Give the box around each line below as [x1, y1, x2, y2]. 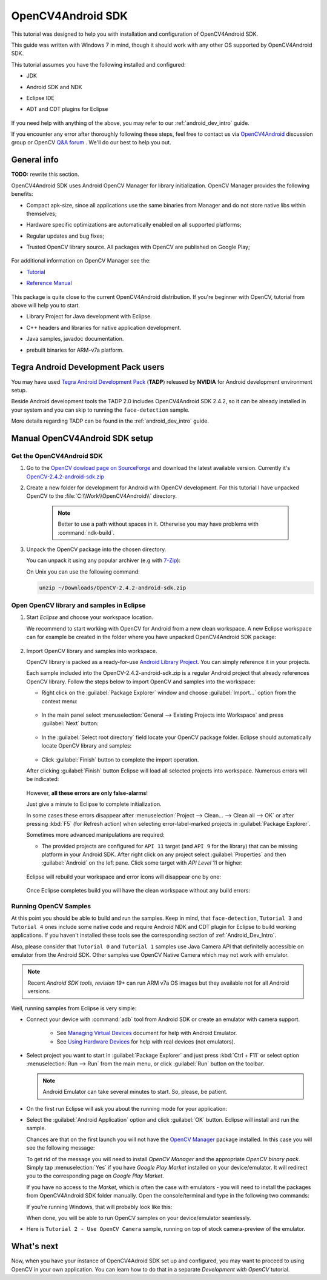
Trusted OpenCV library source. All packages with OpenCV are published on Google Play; [26, 243, 251, 251]
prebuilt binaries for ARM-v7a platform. [26, 346, 124, 354]
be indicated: [26, 776, 59, 783]
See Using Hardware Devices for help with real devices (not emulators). [56, 1037, 236, 1045]
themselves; [26, 210, 57, 217]
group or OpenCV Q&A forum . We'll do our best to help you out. [11, 139, 172, 146]
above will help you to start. [11, 302, 81, 309]
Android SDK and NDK [26, 83, 82, 90]
